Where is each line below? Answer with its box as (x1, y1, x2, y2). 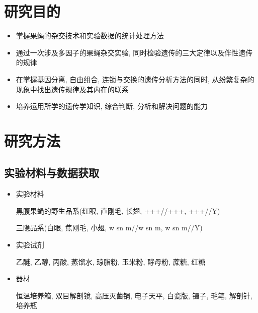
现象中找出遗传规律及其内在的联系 (16, 84, 129, 94)
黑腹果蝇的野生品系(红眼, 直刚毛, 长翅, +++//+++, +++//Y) (16, 205, 220, 216)
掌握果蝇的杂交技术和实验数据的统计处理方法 (16, 30, 164, 41)
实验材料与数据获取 (4, 165, 99, 180)
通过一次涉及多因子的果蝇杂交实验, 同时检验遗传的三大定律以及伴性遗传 (16, 47, 253, 57)
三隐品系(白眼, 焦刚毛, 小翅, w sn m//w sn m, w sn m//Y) (16, 222, 203, 233)
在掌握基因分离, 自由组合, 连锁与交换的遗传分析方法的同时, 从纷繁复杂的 (16, 74, 254, 84)
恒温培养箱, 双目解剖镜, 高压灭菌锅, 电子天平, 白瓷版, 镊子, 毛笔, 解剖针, (16, 290, 252, 300)
